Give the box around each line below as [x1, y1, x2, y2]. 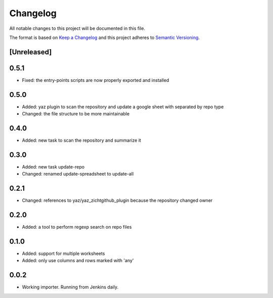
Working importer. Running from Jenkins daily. [22, 284, 119, 290]
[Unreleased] [9, 48, 52, 56]
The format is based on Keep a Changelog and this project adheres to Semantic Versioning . [9, 34, 200, 40]
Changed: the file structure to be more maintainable [22, 111, 130, 117]
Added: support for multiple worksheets [22, 250, 105, 257]
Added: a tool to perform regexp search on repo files [22, 224, 132, 230]
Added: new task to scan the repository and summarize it [22, 137, 142, 144]
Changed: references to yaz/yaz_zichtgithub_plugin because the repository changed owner [22, 197, 213, 203]
